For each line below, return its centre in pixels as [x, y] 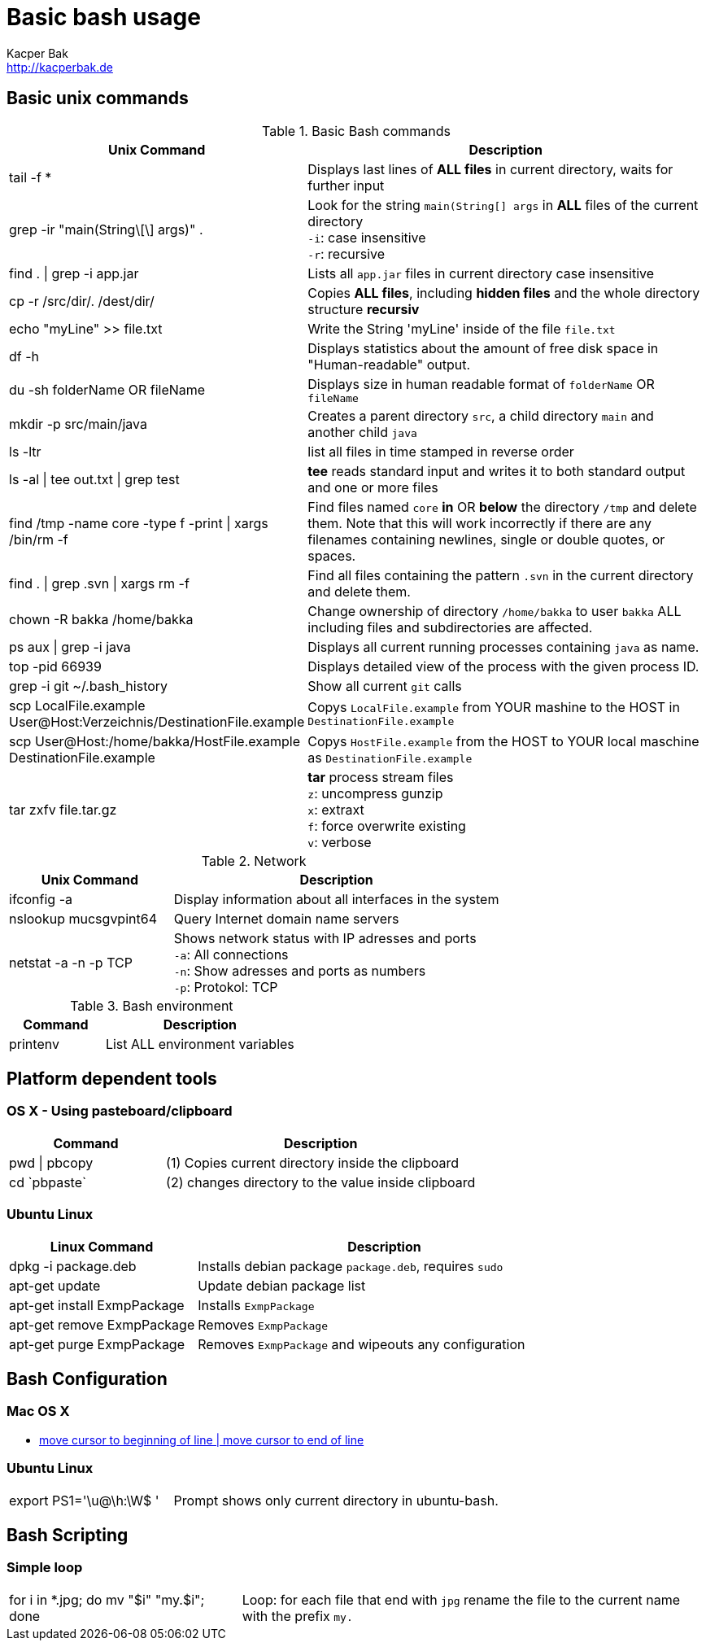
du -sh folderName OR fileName [107, 390]
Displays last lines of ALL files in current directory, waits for [490, 169]
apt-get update [55, 1285]
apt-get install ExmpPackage [97, 1305]
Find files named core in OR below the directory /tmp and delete [502, 507]
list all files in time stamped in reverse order [441, 451]
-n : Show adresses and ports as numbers [300, 970]
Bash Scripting [68, 1535]
